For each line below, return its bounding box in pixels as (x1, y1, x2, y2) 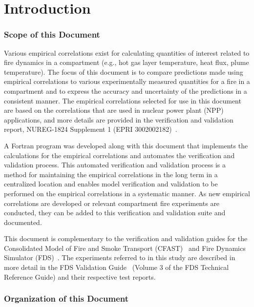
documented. (4, 217, 42, 227)
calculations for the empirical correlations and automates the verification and (4, 150, 235, 160)
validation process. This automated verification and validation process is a (4, 160, 226, 170)
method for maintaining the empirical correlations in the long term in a (4, 169, 218, 179)
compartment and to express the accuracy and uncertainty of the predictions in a (4, 85, 247, 96)
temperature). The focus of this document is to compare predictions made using (4, 66, 243, 77)
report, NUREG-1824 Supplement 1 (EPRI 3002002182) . (4, 124, 177, 134)
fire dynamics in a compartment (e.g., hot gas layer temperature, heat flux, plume (4, 57, 249, 67)
